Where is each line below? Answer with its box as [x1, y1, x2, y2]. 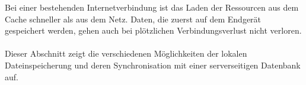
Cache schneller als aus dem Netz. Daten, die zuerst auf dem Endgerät [5, 12, 262, 25]
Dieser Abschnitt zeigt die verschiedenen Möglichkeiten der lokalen [5, 47, 247, 60]
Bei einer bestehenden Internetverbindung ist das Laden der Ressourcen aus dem [5, 1, 299, 13]
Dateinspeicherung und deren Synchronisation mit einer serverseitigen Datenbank [5, 58, 301, 71]
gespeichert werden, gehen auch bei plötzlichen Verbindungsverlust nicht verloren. [5, 24, 302, 37]
